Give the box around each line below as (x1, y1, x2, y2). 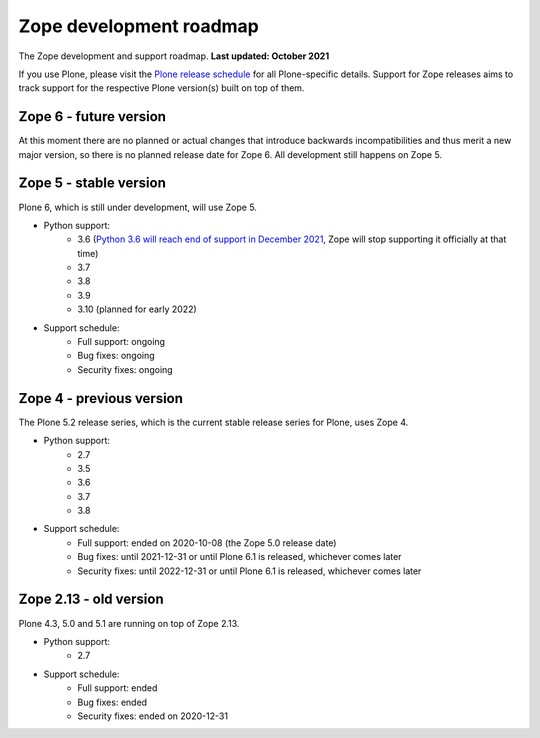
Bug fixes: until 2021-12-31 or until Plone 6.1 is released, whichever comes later (77, 551, 402, 563)
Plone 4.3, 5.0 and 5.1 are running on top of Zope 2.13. (18, 617, 240, 629)
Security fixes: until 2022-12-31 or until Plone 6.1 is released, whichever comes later (77, 565, 422, 577)
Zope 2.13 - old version (18, 591, 164, 608)
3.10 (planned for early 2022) (77, 303, 197, 315)
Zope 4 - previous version (18, 390, 184, 407)
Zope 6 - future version (18, 108, 167, 125)
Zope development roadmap (18, 15, 260, 37)
